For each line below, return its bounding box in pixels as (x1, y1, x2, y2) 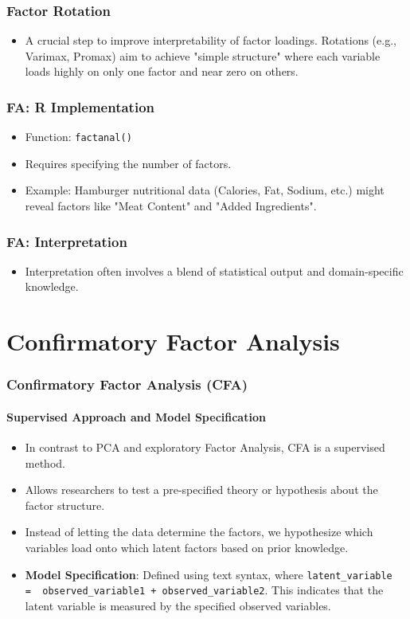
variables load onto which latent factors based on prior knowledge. (25, 539, 349, 556)
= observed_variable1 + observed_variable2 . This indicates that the (25, 582, 384, 598)
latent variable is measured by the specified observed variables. (25, 597, 331, 613)
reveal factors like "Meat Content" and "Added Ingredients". (25, 198, 317, 214)
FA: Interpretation (6, 231, 127, 251)
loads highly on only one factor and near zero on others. (25, 63, 299, 80)
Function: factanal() (25, 128, 132, 145)
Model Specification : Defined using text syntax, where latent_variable (25, 566, 392, 582)
